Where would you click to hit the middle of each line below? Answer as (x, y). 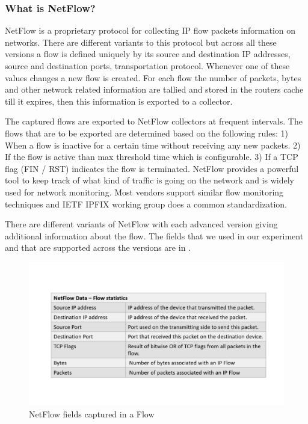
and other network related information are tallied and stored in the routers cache (154, 89)
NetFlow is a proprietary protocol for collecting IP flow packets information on (150, 30)
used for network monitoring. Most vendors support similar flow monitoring (144, 192)
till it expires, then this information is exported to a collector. (119, 101)
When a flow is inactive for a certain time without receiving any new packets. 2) (153, 145)
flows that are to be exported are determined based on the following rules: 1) (146, 133)
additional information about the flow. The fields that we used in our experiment (154, 235)
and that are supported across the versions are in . (98, 247)
